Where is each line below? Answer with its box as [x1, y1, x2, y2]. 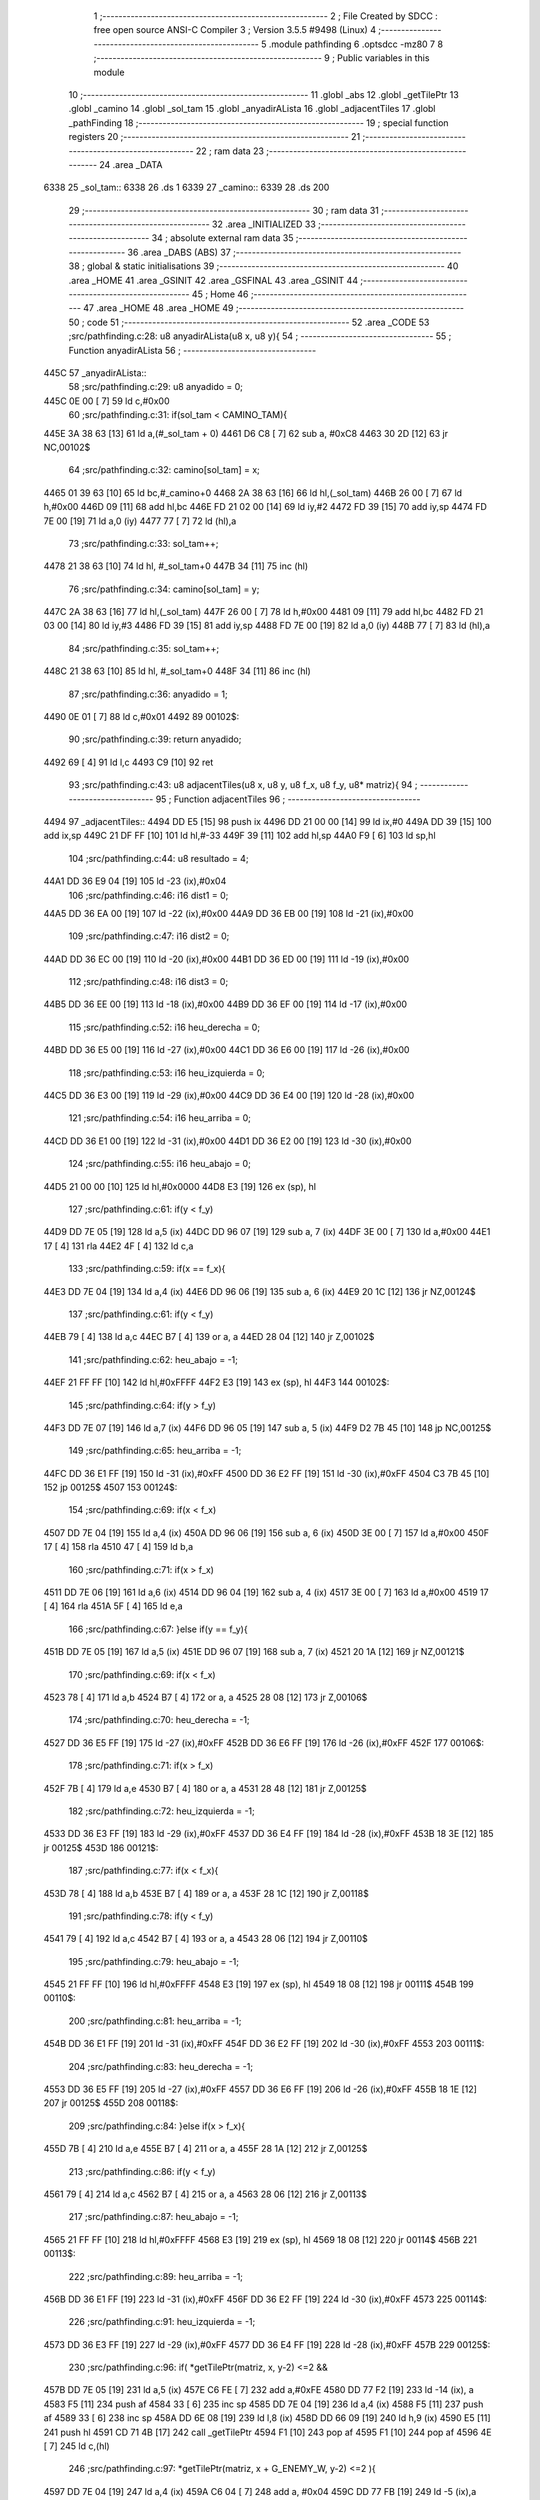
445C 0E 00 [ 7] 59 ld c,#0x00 [43, 395, 170, 407]
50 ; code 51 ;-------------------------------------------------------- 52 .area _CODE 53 [68, 316, 430, 328]
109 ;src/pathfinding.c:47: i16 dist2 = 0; [68, 930, 230, 942]
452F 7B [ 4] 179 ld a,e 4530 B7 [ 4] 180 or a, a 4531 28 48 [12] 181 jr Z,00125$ [43, 1782, 367, 1794]
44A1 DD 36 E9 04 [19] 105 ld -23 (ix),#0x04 [43, 875, 227, 887]
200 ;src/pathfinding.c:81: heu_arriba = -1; [68, 2015, 242, 2027]
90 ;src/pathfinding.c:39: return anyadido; [68, 733, 242, 745]
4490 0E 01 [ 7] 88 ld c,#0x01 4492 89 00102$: [43, 711, 240, 723]
